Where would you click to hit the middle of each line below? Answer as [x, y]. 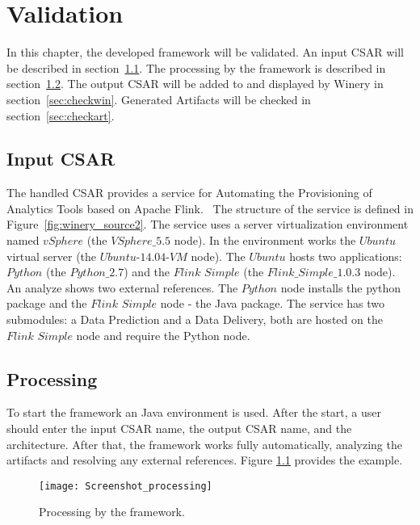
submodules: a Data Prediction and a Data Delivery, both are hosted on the [195, 319]
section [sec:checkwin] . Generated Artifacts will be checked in [159, 99]
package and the [47, 303]
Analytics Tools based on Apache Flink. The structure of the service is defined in [210, 208]
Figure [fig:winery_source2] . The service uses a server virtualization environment [208, 224]
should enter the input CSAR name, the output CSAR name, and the [179, 428]
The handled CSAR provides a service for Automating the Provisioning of [189, 193]
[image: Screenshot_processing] [126, 486]
